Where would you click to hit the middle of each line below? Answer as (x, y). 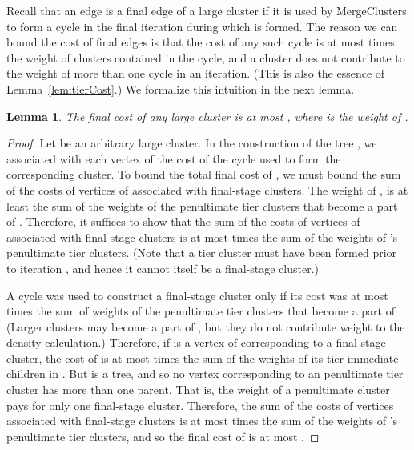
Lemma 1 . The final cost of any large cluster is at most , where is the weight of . (207, 116)
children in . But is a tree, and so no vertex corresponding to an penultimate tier (205, 374)
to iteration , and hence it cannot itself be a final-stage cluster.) (163, 268)
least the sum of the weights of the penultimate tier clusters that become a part (202, 205)
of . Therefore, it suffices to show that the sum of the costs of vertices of (183, 221)
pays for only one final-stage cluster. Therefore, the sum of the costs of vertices (200, 405)
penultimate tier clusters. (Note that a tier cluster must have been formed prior (202, 253)
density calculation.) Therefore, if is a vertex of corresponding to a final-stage (196, 342)
